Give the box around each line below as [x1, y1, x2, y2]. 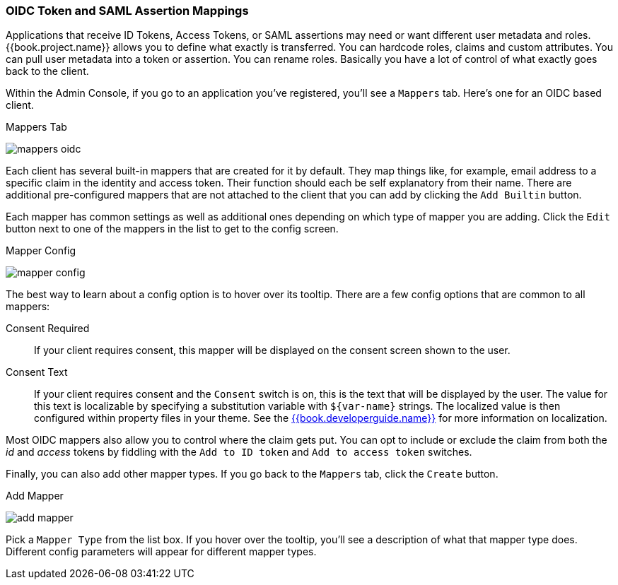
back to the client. [6, 65, 89, 78]
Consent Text [6, 366, 68, 379]
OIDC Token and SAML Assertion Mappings [6, 4, 249, 18]
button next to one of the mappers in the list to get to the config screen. [6, 223, 339, 235]
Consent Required [6, 322, 90, 335]
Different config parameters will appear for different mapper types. [6, 545, 317, 558]
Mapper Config [6, 244, 76, 257]
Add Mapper [6, 490, 64, 502]
